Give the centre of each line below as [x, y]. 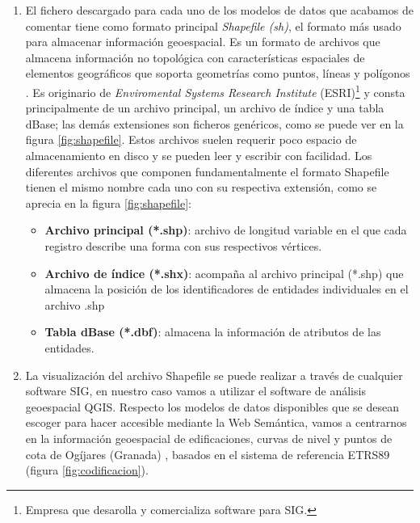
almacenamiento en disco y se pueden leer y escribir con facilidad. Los [199, 155]
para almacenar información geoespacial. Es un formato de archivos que [203, 42]
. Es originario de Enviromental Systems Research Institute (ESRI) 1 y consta [215, 91]
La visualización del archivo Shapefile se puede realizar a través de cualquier [214, 375]
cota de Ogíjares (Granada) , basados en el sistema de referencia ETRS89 [208, 454]
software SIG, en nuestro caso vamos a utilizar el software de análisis [195, 391]
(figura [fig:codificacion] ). [87, 470]
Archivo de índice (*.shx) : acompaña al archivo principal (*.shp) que [224, 273]
